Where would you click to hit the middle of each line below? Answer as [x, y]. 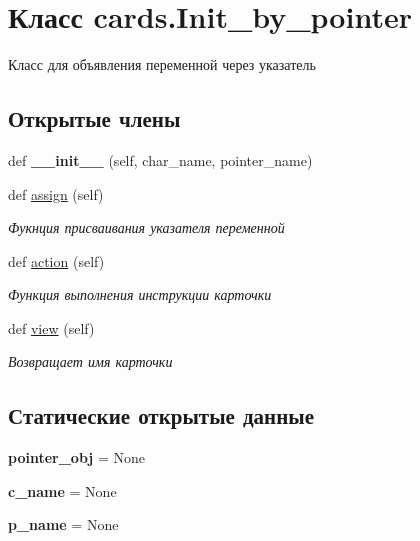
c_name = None [62, 490]
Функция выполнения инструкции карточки [140, 294]
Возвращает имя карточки [90, 361]
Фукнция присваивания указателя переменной [146, 227]
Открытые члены [94, 118]
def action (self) [56, 260]
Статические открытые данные [161, 415]
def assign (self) [56, 193]
